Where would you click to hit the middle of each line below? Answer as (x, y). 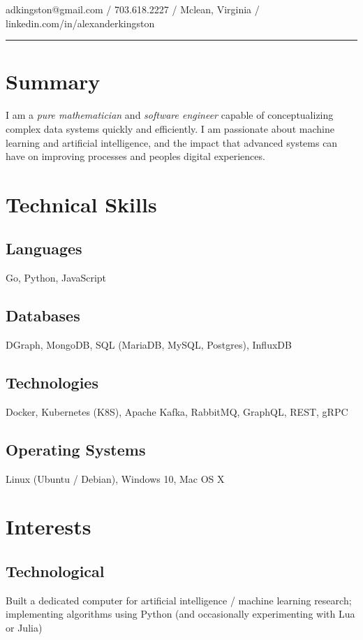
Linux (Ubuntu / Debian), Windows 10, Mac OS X (115, 478)
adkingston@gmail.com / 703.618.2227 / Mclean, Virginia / (133, 9)
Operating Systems (76, 449)
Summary (53, 81)
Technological (55, 571)
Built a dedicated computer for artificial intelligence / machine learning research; (179, 600)
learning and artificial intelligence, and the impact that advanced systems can (172, 142)
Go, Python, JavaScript (56, 278)
